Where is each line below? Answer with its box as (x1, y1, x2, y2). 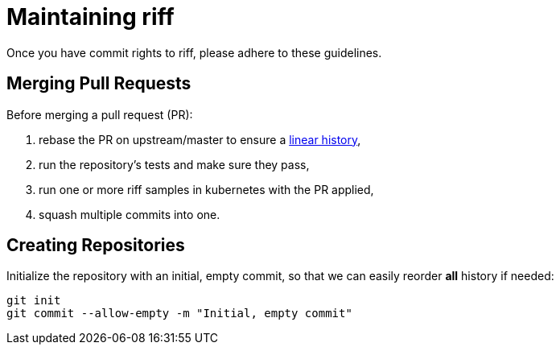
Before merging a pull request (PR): (6, 107, 193, 122)
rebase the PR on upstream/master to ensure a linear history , (39, 132, 361, 147)
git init (6, 294, 61, 308)
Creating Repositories (6, 235, 185, 256)
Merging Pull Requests (6, 73, 191, 94)
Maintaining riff (6, 3, 175, 31)
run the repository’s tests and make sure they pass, (39, 157, 310, 171)
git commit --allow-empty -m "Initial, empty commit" (6, 307, 352, 320)
